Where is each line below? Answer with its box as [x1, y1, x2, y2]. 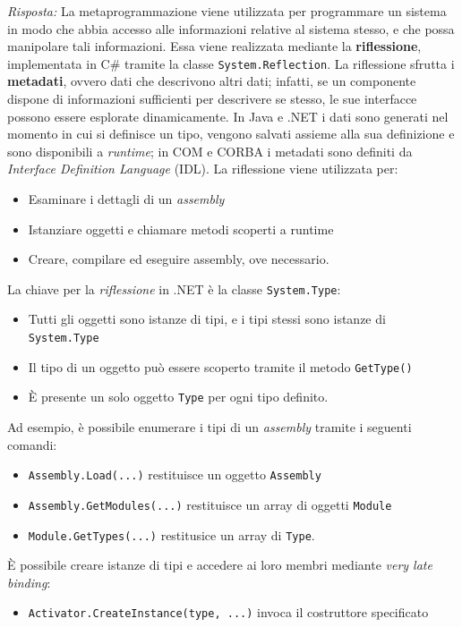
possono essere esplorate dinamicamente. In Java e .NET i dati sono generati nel [7, 106, 449, 125]
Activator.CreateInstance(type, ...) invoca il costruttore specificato [28, 603, 429, 622]
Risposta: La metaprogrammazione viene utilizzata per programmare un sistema [7, 2, 447, 20]
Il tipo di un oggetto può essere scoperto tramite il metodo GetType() [28, 357, 413, 376]
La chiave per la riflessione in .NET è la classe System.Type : [7, 279, 341, 298]
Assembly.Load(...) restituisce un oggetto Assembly [28, 465, 321, 484]
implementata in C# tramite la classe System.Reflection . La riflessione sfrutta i [7, 54, 455, 72]
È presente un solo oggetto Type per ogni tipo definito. [28, 387, 329, 406]
